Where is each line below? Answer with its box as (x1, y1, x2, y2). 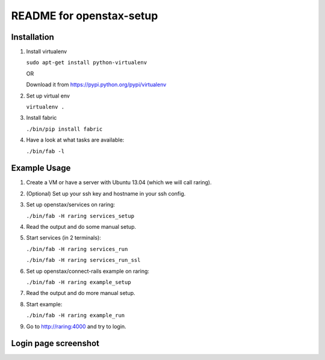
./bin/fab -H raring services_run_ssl (26, 256, 141, 264)
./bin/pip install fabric (26, 125, 103, 132)
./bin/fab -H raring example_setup (26, 279, 132, 285)
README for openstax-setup (11, 9, 158, 22)
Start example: (26, 300, 63, 308)
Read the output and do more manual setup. (26, 290, 135, 297)
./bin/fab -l (26, 147, 65, 155)
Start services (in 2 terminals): (26, 234, 102, 241)
